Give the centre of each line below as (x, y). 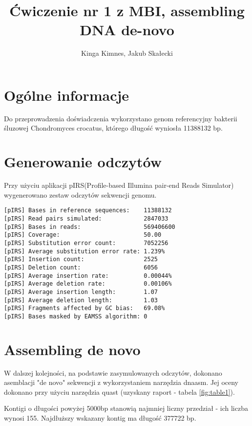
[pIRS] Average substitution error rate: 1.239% (84, 251)
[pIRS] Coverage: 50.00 (83, 235)
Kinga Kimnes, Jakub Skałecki (127, 53)
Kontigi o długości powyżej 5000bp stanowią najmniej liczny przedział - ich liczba (126, 408)
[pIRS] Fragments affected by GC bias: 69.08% (84, 308)
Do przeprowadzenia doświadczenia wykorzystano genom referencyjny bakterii (121, 118)
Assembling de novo (72, 349)
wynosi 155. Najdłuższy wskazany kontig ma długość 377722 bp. (100, 418)
